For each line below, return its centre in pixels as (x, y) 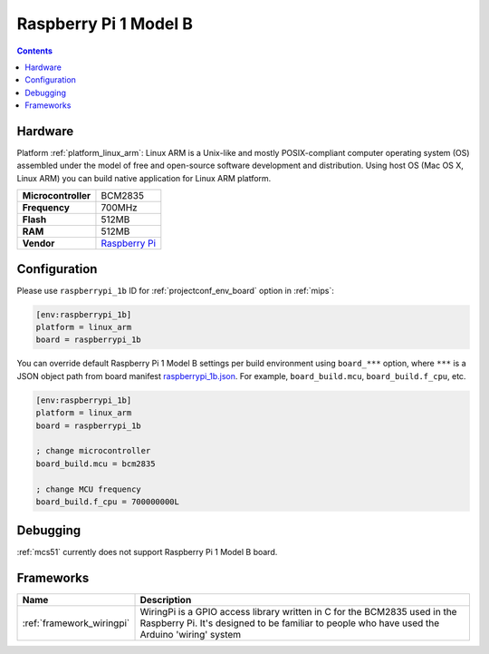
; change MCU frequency (89, 489)
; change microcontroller (93, 451)
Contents (35, 51)
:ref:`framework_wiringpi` (76, 623)
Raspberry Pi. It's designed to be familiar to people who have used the (290, 623)
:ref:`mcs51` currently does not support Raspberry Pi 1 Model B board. (147, 552)
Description (166, 600)
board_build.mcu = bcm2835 (96, 464)
